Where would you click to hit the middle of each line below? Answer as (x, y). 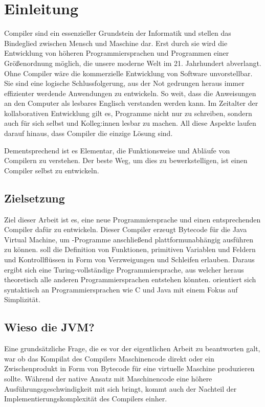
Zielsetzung (35, 198)
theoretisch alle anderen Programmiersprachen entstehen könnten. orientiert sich (130, 279)
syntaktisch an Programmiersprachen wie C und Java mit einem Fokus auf (121, 289)
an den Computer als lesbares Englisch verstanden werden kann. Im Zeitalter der (131, 103)
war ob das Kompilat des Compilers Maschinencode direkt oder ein (109, 358)
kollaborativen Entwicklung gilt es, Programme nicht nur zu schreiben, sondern (128, 113)
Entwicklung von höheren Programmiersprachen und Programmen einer (117, 53)
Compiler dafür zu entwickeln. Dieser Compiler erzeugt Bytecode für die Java (126, 229)
